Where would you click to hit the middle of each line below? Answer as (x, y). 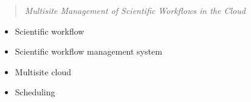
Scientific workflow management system (88, 51)
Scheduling (35, 92)
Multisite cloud (43, 71)
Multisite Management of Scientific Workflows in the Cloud (135, 10)
